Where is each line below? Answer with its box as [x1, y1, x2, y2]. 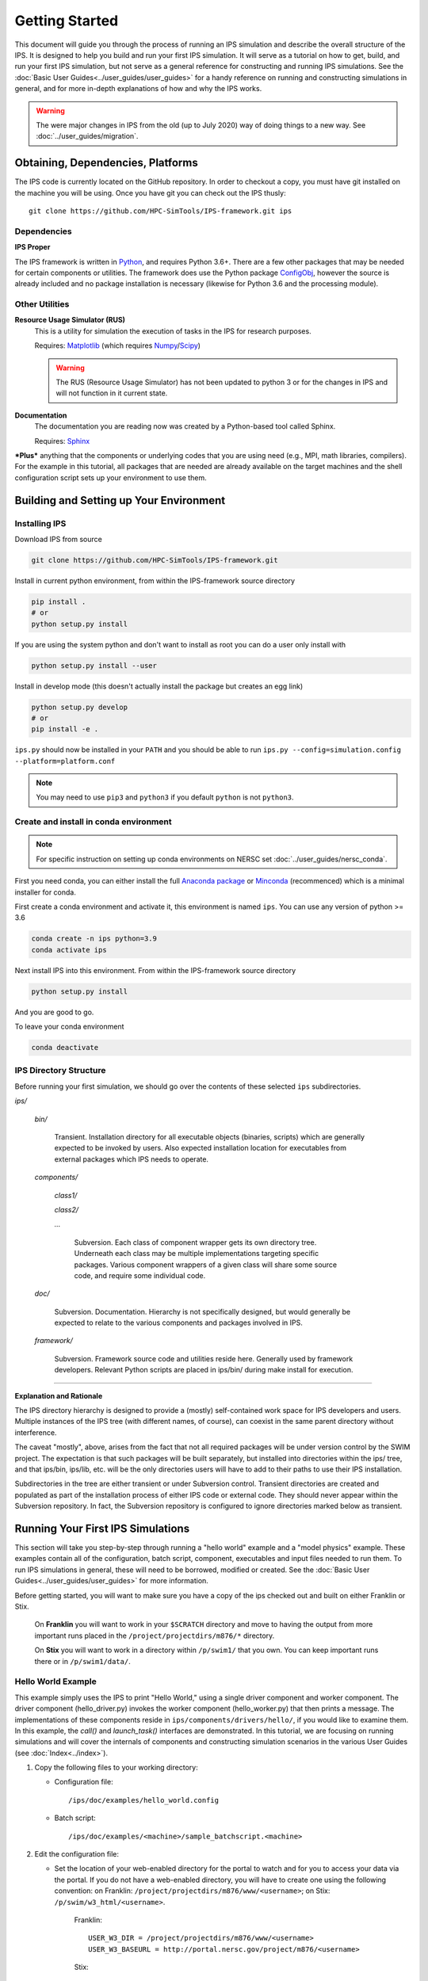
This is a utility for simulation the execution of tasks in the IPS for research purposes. [34, 326, 312, 336]
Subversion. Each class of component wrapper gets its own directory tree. [74, 1237, 317, 1247]
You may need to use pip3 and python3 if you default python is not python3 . [36, 792, 294, 802]
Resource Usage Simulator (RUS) [14, 315, 126, 325]
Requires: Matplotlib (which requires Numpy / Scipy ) [34, 341, 201, 350]
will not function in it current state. [55, 388, 168, 398]
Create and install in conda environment [14, 816, 172, 827]
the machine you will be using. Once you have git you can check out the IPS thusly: [14, 188, 286, 197]
